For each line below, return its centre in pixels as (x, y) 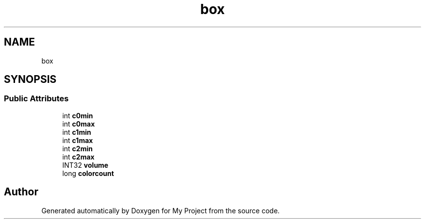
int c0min (78, 115)
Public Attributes (36, 99)
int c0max (79, 124)
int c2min (77, 148)
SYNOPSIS (30, 80)
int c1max (78, 140)
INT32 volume (85, 165)
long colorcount (88, 173)
